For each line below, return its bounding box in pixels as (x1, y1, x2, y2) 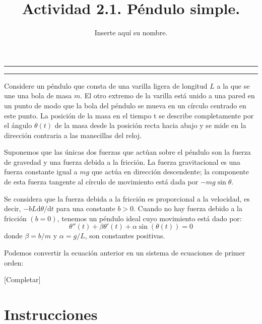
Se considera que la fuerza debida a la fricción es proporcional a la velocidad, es (4, 193, 250, 204)
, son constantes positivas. (85, 230, 165, 241)
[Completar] (4, 274, 41, 285)
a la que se (217, 80, 250, 91)
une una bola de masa (4, 90, 72, 101)
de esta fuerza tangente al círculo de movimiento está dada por (4, 176, 199, 187)
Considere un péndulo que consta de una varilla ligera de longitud (4, 80, 208, 91)
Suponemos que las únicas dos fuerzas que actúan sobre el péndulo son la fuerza (4, 147, 251, 157)
